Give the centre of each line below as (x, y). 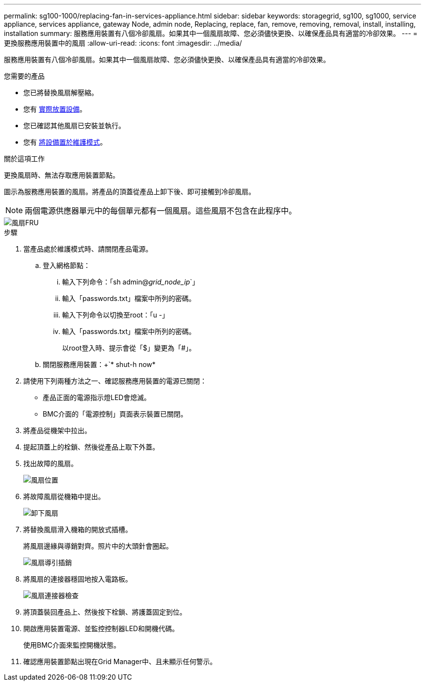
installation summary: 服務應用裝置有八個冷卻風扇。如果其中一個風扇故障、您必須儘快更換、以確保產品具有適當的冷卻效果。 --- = (211, 33)
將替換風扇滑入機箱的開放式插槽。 (78, 529)
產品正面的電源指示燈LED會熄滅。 (97, 397)
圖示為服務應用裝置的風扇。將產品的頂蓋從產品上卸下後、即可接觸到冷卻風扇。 (130, 192)
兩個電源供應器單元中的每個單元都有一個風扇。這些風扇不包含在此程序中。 (161, 211)
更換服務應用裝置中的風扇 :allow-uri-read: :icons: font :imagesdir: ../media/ (123, 43)
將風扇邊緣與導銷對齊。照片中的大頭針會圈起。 (98, 546)
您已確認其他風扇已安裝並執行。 (74, 125)
